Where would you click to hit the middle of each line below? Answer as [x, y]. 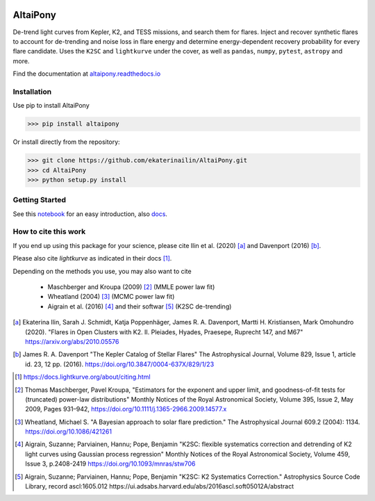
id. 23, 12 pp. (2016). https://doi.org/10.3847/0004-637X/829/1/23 [120, 364]
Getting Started [39, 200]
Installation [32, 92]
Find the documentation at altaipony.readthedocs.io [87, 74]
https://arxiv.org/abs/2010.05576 [72, 341]
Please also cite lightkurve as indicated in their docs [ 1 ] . [92, 258]
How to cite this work [49, 231]
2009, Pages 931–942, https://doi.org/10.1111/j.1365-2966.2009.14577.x [126, 409]
